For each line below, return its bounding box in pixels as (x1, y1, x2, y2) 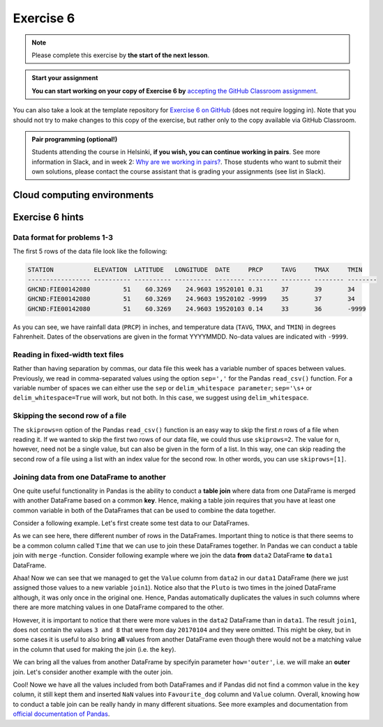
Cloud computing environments (13, 189, 154, 201)
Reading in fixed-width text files (13, 349, 124, 359)
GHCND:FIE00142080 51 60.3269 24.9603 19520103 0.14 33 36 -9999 (27, 305, 366, 313)
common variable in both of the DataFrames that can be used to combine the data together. (13, 506, 276, 514)
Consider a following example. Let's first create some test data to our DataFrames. (13, 519, 250, 528)
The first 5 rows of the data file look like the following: (13, 247, 167, 256)
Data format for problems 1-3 (13, 232, 113, 242)
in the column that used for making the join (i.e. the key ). (13, 645, 177, 653)
